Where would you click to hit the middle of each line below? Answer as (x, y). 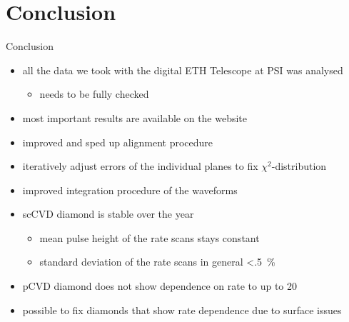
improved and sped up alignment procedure (118, 142)
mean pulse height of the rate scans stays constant (150, 237)
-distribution (299, 166)
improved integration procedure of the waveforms (130, 190)
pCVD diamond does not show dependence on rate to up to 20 (160, 286)
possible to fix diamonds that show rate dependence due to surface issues (182, 310)
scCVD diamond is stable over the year (108, 214)
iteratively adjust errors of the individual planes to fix (140, 166)
